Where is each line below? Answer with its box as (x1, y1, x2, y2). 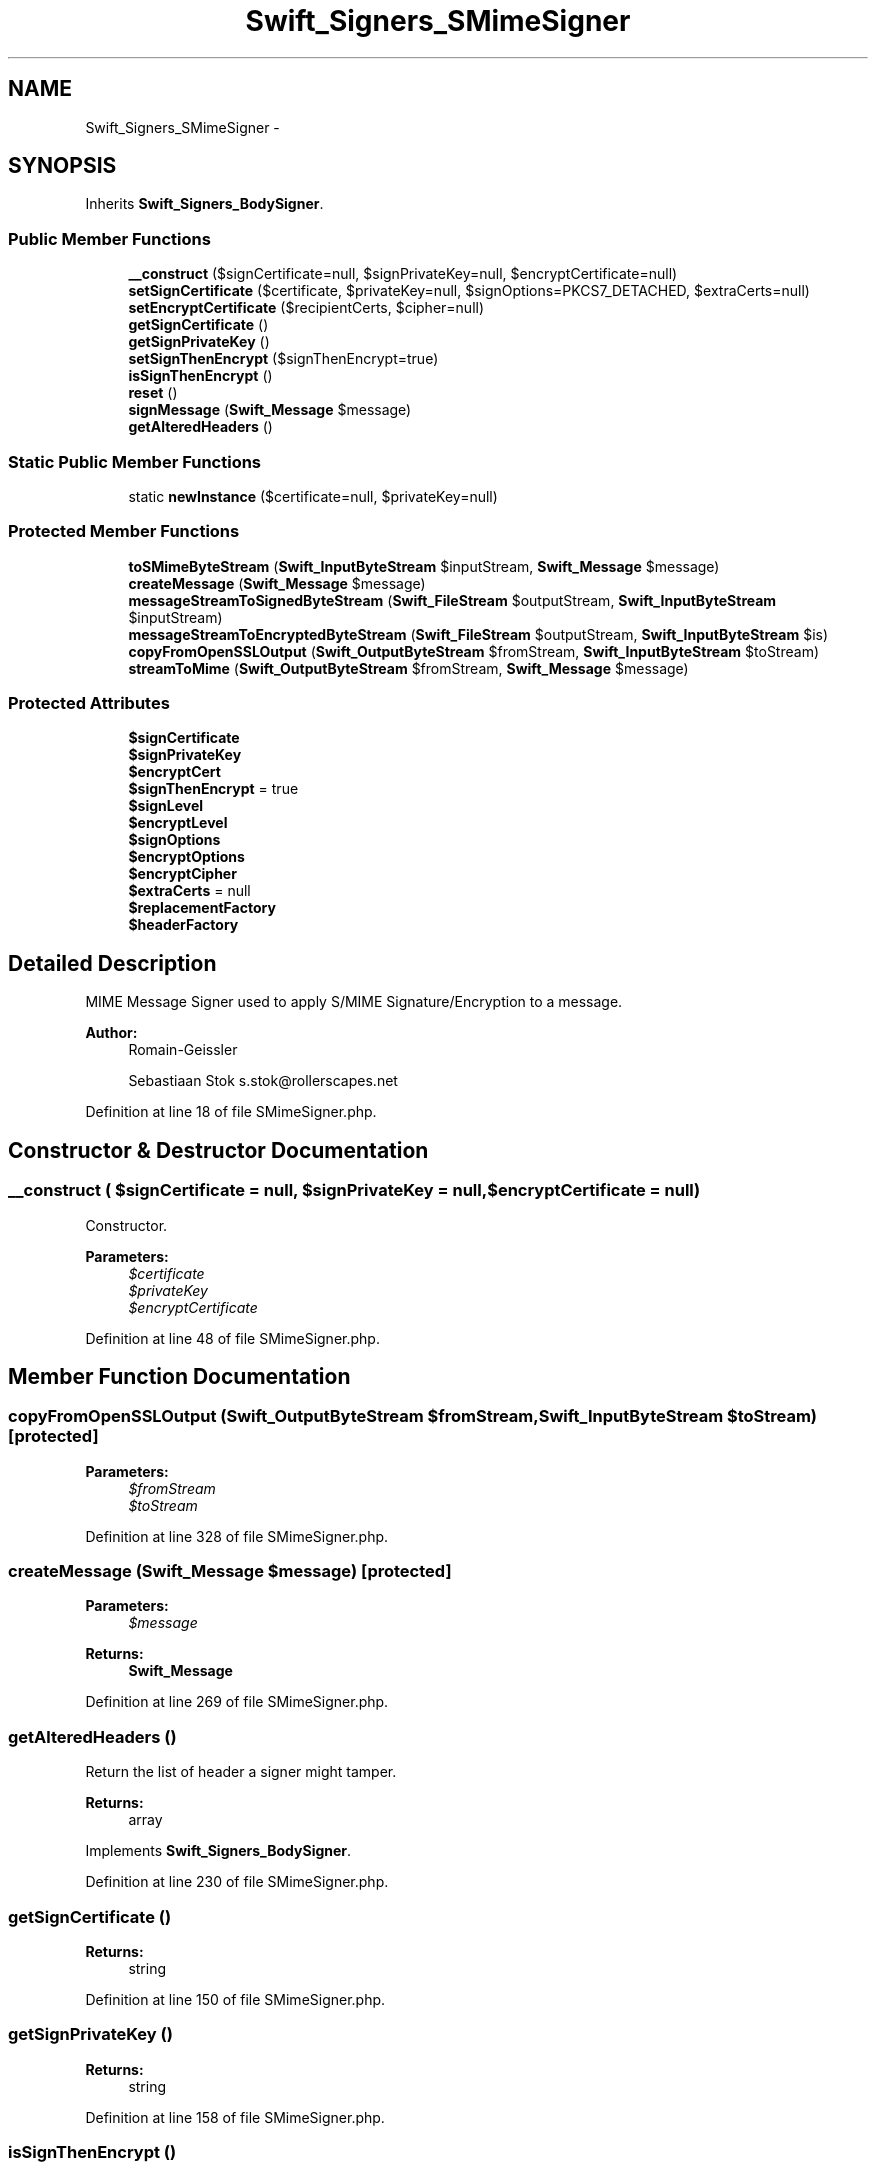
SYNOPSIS (8, 153, 117, 179)
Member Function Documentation (8, 1363, 351, 1389)
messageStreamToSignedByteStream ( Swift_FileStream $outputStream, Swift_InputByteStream (128, 591, 777, 609)
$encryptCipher (128, 865, 237, 883)
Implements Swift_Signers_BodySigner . (85, 1842, 352, 1860)
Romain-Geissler (128, 1041, 238, 1059)
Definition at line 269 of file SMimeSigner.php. (85, 1693, 389, 1711)
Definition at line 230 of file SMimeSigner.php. (85, 1873, 389, 1891)
